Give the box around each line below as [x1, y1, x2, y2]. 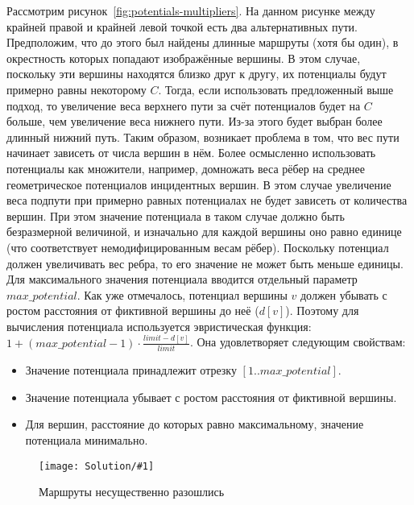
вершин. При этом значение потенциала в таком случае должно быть [6, 207, 345, 224]
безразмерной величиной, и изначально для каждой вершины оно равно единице [6, 223, 402, 240]
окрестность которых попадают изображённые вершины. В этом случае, [6, 49, 361, 66]
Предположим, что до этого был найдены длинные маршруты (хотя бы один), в [6, 34, 399, 51]
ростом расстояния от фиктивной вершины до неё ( [6, 302, 259, 319]
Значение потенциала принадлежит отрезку [25, 362, 237, 379]
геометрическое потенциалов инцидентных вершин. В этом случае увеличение [6, 176, 391, 192]
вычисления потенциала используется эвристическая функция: [6, 317, 312, 334]
